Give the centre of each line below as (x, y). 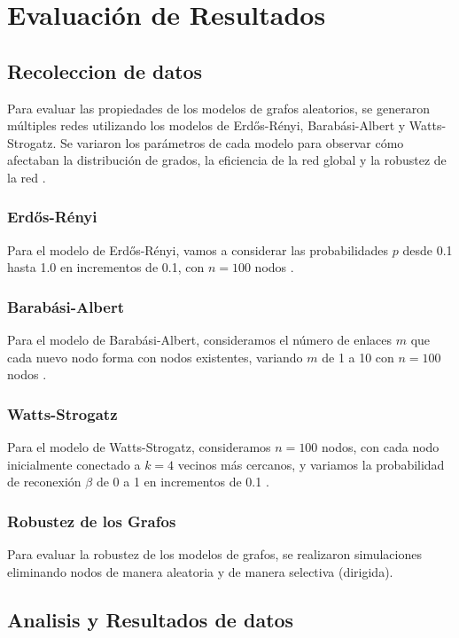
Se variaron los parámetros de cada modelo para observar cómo (232, 142)
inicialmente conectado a (74, 464)
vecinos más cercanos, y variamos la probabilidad (311, 464)
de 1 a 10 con (358, 357)
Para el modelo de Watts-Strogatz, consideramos (139, 447)
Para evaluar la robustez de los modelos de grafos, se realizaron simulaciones (214, 554)
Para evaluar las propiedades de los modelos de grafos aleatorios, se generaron (218, 108)
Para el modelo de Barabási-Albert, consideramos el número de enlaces (200, 340)
